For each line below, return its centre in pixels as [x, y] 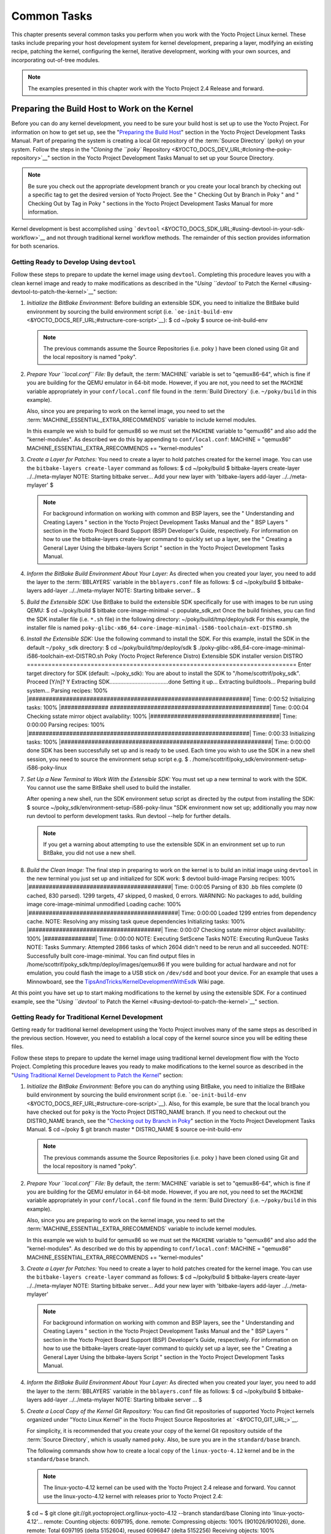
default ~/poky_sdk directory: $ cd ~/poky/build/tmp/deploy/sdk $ [112, 647]
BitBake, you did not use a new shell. [89, 853]
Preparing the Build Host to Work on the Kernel [102, 109]
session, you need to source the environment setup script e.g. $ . [109, 759]
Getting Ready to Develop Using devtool [74, 262]
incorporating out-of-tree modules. [55, 60]
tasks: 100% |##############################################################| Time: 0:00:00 [169, 742]
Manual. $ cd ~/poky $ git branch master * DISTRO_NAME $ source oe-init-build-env [134, 1129]
